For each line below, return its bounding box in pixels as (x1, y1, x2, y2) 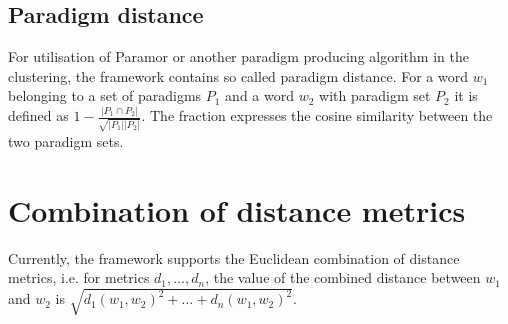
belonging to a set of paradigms (8, 85, 202, 106)
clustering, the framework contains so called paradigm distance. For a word (8, 65, 469, 86)
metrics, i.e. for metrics (8, 267, 150, 288)
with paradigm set (319, 85, 431, 106)
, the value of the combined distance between (205, 267, 481, 288)
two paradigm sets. (8, 131, 124, 151)
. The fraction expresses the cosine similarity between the (141, 105, 493, 126)
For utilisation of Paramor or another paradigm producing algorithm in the (8, 46, 469, 67)
